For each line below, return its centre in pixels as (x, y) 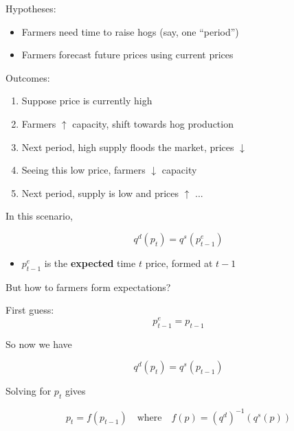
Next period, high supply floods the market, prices (128, 147)
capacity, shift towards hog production (153, 123)
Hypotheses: (31, 8)
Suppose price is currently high (87, 101)
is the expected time (90, 263)
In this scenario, (39, 216)
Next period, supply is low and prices (100, 193)
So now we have (39, 343)
